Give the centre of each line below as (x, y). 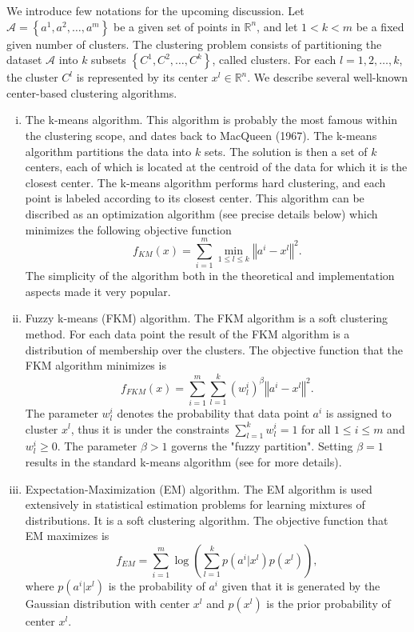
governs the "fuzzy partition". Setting (262, 446)
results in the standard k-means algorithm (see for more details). (183, 461)
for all (316, 428)
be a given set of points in (177, 26)
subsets (109, 60)
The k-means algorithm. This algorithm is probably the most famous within (211, 120)
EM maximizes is (67, 536)
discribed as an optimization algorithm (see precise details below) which (201, 213)
